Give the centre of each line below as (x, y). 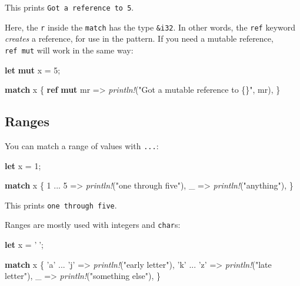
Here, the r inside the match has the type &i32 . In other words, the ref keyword (150, 27)
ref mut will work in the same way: (69, 50)
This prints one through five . (61, 205)
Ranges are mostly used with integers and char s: (93, 225)
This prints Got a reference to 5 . (69, 7)
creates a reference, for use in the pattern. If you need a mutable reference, (139, 38)
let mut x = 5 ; (33, 70)
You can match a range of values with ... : (82, 145)
